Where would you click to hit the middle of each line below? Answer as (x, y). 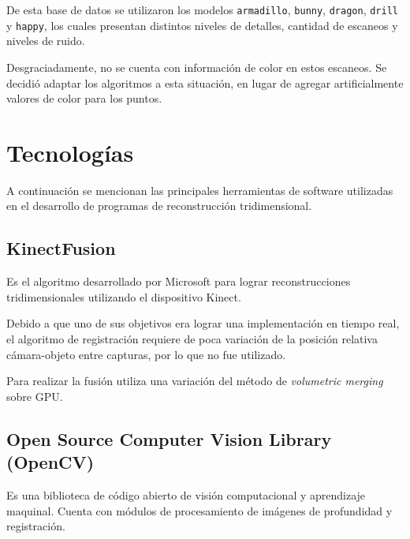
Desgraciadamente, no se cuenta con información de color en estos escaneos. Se (197, 67)
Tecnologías (70, 152)
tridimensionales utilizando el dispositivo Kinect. (124, 296)
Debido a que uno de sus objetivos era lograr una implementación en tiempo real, (203, 323)
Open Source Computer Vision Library (169, 438)
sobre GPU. (35, 396)
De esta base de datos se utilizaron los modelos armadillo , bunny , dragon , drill (202, 9)
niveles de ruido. (46, 41)
